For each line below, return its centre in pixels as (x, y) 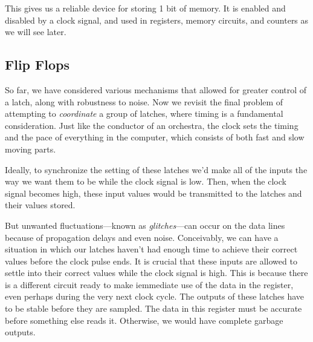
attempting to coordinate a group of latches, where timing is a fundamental (144, 113)
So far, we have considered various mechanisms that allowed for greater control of (156, 89)
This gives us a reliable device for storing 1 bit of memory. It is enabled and (145, 8)
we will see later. (36, 32)
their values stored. (40, 205)
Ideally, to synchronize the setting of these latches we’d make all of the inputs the (156, 169)
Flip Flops (37, 64)
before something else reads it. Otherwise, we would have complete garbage (144, 320)
